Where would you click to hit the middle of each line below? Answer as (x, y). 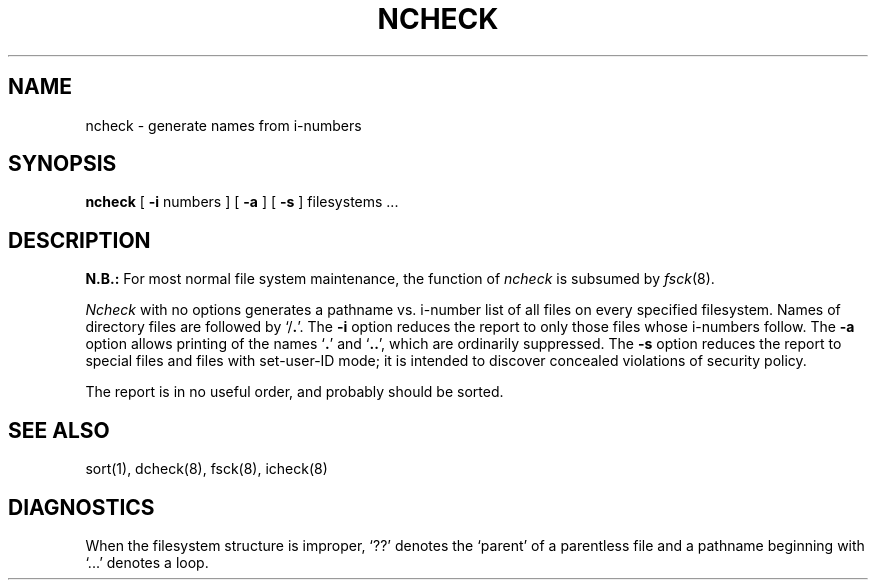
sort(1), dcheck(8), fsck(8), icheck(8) (206, 469)
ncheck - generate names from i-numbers (223, 125)
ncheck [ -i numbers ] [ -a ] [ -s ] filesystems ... (242, 202)
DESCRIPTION (79, 240)
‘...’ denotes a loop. (147, 562)
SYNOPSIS (62, 164)
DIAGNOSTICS (81, 507)
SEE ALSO (59, 430)
